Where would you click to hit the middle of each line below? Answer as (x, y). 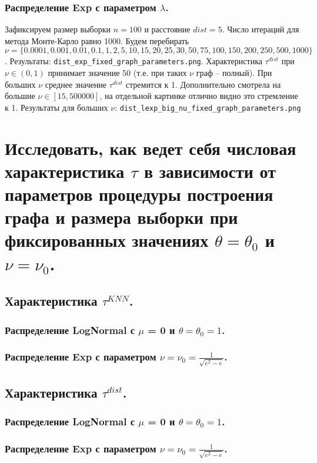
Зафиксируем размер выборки (58, 29)
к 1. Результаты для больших (56, 107)
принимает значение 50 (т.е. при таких (117, 73)
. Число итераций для (261, 29)
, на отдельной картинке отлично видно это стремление (199, 96)
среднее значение (76, 84)
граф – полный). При (234, 73)
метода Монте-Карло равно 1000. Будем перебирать (97, 40)
